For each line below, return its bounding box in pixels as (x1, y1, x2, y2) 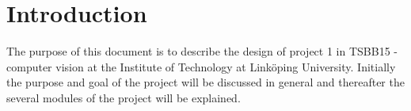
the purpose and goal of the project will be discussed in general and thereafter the (6, 74, 405, 90)
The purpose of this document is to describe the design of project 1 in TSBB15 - (6, 43, 398, 59)
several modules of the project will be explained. (6, 89, 241, 105)
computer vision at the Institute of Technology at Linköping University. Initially (6, 58, 396, 75)
